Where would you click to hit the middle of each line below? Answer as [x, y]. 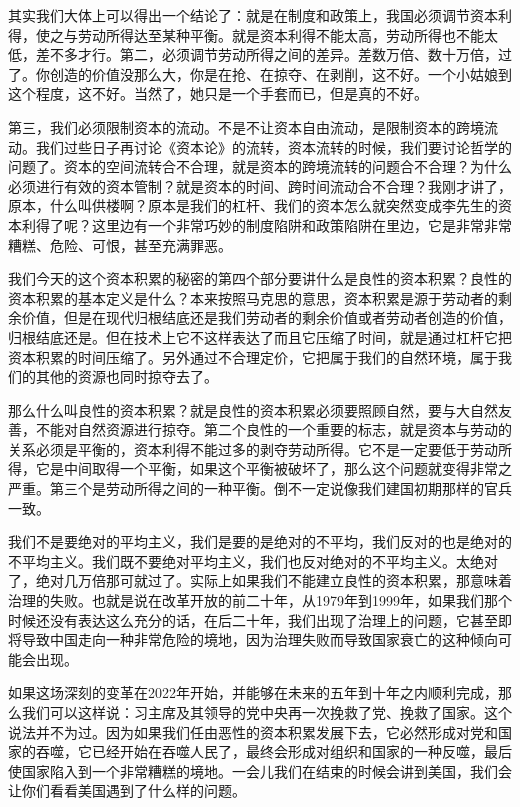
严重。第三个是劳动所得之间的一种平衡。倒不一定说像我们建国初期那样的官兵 [260, 488]
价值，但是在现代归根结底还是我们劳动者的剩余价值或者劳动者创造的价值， [266, 317]
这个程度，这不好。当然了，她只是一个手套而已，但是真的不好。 [218, 93]
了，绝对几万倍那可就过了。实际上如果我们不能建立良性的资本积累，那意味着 [260, 580]
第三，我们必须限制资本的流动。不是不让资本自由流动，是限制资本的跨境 [246, 126]
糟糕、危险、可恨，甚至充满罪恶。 [120, 244]
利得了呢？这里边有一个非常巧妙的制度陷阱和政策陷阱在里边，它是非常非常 [266, 224]
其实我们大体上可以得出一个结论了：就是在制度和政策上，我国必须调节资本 [253, 15]
